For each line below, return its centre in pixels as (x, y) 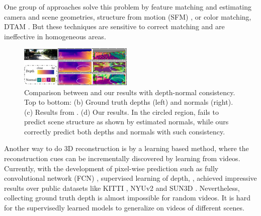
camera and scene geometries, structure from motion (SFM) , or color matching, (128, 16)
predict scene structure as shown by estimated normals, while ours (126, 122)
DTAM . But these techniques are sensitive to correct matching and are (114, 26)
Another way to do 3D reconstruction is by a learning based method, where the (126, 148)
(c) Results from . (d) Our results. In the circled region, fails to (121, 112)
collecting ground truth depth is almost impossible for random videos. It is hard (127, 198)
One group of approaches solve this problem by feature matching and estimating (128, 7)
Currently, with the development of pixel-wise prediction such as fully (111, 168)
